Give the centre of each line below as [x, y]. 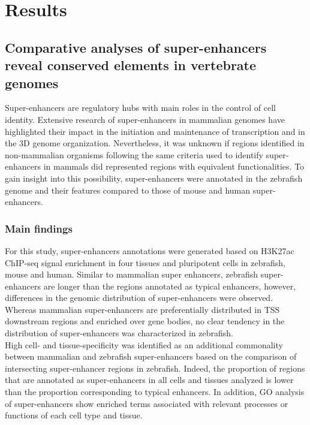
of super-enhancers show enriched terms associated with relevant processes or [147, 403]
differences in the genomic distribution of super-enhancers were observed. [139, 298]
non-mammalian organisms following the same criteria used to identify [134, 154]
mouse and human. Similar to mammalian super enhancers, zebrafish [132, 274]
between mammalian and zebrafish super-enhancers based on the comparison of [151, 356]
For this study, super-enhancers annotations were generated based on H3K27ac [150, 250]
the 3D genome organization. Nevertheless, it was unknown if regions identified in [155, 143]
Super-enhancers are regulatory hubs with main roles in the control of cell [141, 108]
